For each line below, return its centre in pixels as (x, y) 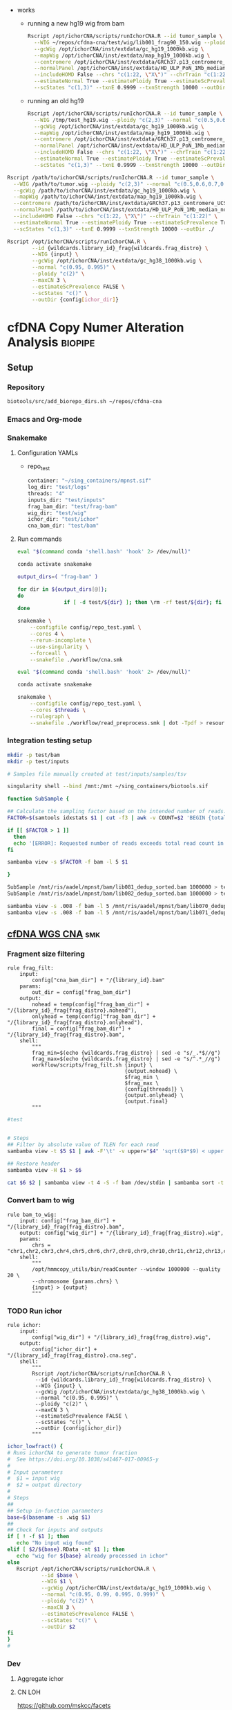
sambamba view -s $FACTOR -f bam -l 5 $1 (68, 862)
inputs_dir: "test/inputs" (66, 500)
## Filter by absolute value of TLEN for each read (83, 1145)
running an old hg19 (56, 100)
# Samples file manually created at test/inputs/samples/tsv (97, 774)
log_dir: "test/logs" (58, 488)
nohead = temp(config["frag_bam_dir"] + (91, 1005)
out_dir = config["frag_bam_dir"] (81, 992)
